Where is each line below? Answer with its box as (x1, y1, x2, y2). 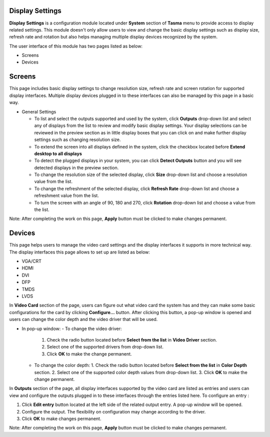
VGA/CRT (21, 258, 42, 264)
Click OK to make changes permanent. (21, 415, 101, 421)
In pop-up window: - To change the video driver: (21, 325, 122, 331)
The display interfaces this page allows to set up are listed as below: (9, 249, 150, 255)
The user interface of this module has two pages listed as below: (9, 43, 142, 49)
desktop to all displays (34, 150, 82, 156)
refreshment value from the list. (34, 192, 99, 198)
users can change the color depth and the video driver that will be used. (9, 316, 158, 322)
